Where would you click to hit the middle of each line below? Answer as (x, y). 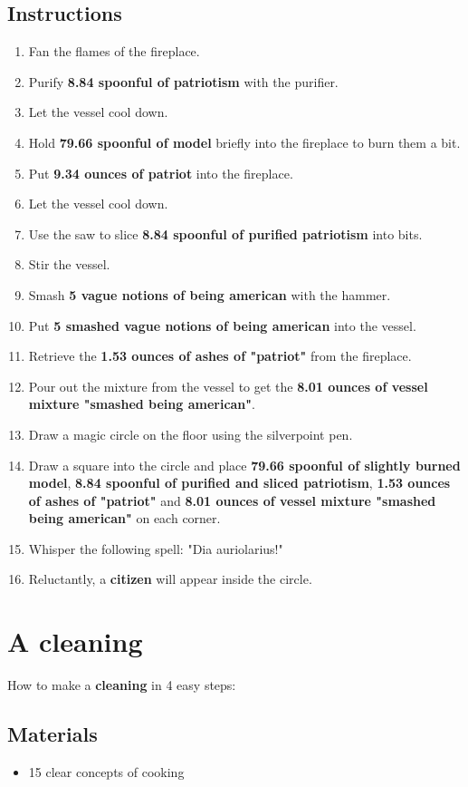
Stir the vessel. (69, 264)
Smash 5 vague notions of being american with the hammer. (210, 294)
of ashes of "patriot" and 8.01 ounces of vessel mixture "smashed (232, 500)
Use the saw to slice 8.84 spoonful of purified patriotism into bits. (225, 233)
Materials (53, 734)
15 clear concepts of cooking (106, 772)
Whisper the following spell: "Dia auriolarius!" (156, 548)
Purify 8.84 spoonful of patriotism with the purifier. (183, 81)
